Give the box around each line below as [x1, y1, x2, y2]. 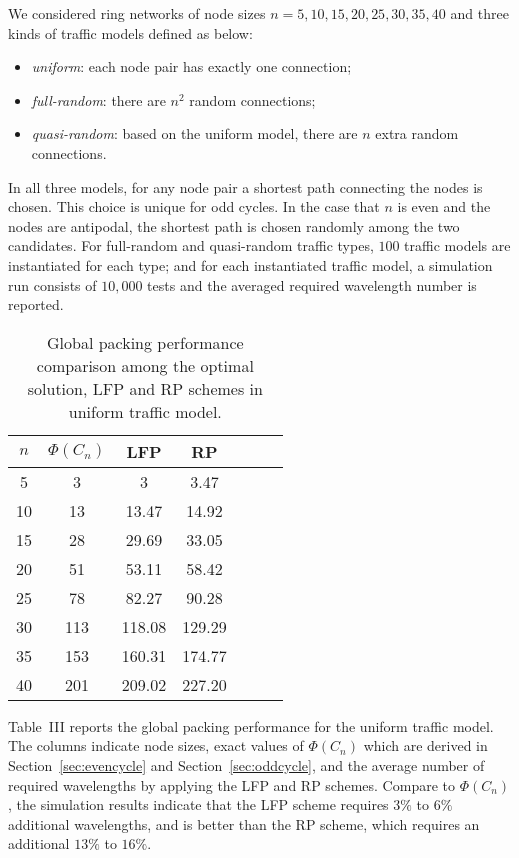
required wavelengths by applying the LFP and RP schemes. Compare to [8, 774, 455, 795]
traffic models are [404, 235, 511, 256]
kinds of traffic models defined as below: [8, 22, 253, 43]
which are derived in [363, 735, 488, 756]
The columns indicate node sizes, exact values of [8, 735, 304, 756]
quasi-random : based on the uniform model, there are [31, 123, 358, 144]
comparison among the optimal [36, 353, 254, 377]
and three [450, 3, 509, 23]
